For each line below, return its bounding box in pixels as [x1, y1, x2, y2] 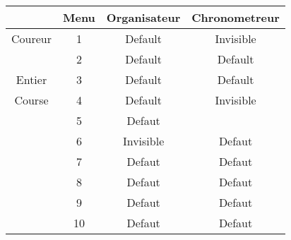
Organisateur [106, 9, 181, 25]
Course [14, 92, 49, 108]
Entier [16, 71, 47, 88]
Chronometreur [191, 9, 280, 25]
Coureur [11, 30, 52, 47]
